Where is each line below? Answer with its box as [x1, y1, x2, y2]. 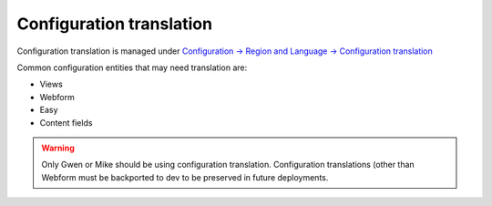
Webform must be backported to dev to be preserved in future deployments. [41, 171, 329, 182]
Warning [41, 142, 75, 153]
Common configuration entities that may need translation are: [16, 62, 248, 73]
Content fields [39, 117, 93, 128]
